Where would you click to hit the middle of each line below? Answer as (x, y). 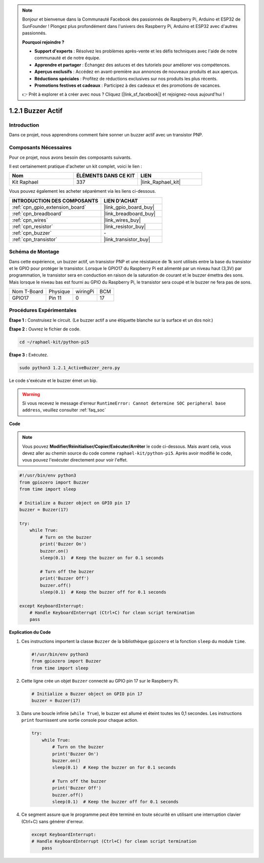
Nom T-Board (28, 292)
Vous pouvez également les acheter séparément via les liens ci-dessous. (83, 191)
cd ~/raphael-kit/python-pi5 (54, 342)
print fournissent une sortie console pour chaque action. (80, 720)
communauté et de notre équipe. (67, 58)
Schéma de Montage (34, 252)
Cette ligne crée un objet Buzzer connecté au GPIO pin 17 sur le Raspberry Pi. (100, 681)
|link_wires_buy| (122, 220)
